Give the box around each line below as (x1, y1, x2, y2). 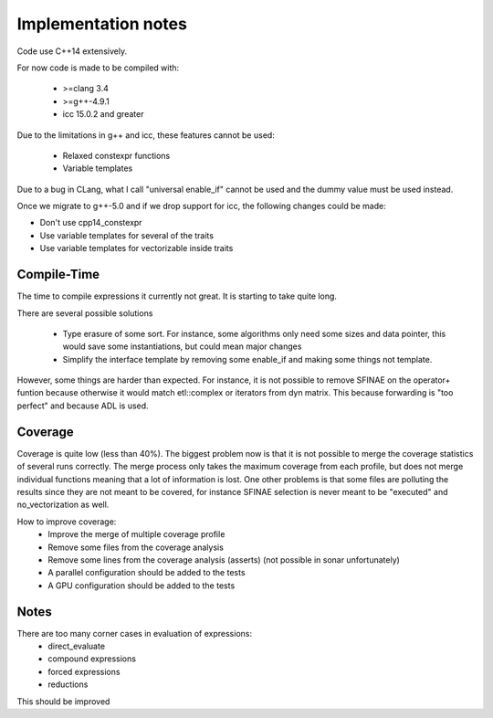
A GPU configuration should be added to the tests (47, 580, 236, 591)
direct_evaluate (47, 640, 105, 651)
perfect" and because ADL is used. (16, 400, 150, 411)
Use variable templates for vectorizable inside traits (39, 243, 234, 254)
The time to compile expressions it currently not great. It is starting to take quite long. (16, 290, 338, 301)
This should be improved (16, 695, 110, 707)
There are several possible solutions (16, 307, 153, 319)
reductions (47, 679, 89, 690)
